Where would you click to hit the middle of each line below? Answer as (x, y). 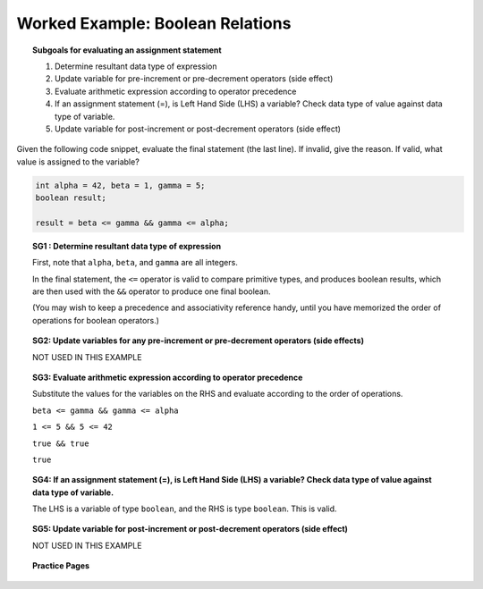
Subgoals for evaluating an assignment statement (127, 50)
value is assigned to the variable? (78, 162)
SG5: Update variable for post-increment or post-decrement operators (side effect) (191, 529)
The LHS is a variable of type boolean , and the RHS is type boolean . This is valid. (185, 509)
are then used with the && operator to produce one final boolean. (152, 291)
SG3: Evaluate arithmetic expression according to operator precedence (168, 377)
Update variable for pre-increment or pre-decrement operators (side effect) (194, 79)
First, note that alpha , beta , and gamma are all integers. (136, 263)
